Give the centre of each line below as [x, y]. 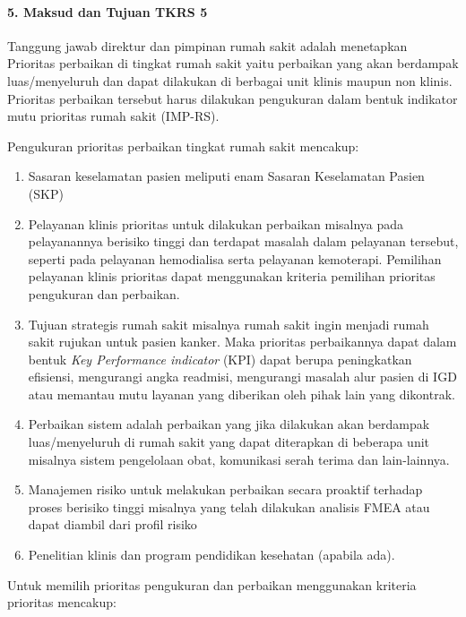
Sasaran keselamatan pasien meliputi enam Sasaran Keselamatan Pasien [226, 176]
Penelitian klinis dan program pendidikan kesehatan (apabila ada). [211, 555]
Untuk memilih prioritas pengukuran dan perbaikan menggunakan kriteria [212, 584]
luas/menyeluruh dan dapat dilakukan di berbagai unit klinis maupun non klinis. [230, 80]
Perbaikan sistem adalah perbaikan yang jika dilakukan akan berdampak [229, 424]
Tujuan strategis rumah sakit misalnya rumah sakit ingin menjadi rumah [229, 324]
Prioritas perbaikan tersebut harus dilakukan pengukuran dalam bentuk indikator [233, 98]
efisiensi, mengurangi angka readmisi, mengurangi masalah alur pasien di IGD [242, 377]
